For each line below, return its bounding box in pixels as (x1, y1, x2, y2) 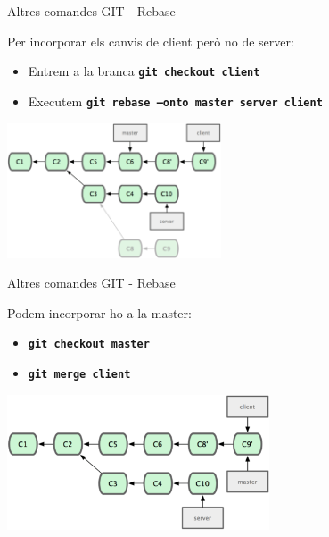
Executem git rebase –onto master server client (28, 91, 323, 110)
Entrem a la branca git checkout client (28, 62, 260, 80)
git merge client (28, 368, 131, 382)
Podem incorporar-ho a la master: (7, 303, 192, 322)
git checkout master (28, 338, 150, 351)
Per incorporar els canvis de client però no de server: (7, 31, 294, 50)
